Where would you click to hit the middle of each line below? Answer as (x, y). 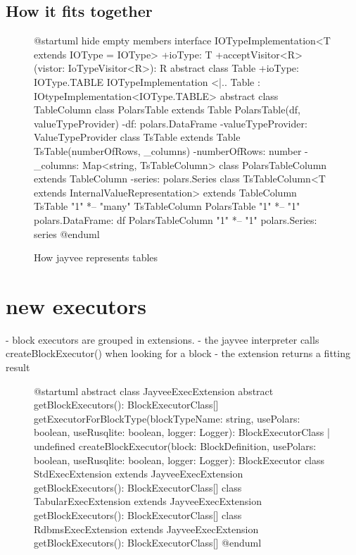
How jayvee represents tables (96, 257)
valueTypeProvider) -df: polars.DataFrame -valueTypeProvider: (171, 123)
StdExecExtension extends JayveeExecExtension (139, 474)
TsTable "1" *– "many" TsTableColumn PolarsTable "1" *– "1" (167, 206)
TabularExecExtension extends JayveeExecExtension (148, 501)
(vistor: (50, 68)
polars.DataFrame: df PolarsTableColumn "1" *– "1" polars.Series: (176, 219)
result (18, 367)
